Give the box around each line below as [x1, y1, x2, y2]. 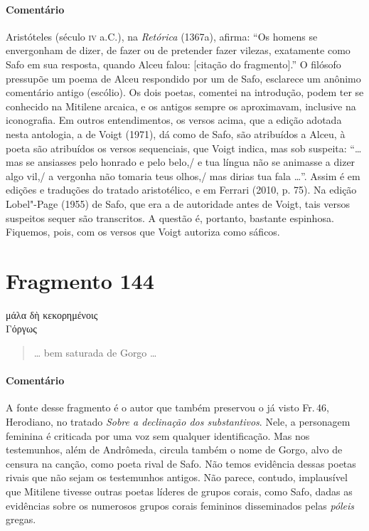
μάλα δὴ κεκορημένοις [6, 307, 98, 322]
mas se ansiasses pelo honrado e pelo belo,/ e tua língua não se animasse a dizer [6, 154, 355, 169]
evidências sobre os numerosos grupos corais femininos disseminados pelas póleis [6, 498, 355, 512]
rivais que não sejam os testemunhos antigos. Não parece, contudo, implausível [6, 470, 348, 485]
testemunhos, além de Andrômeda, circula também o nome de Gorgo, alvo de [6, 442, 343, 457]
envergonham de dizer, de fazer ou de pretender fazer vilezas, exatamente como [6, 43, 351, 58]
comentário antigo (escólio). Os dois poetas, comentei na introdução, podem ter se [6, 85, 364, 100]
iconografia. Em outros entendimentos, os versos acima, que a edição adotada [6, 112, 342, 127]
